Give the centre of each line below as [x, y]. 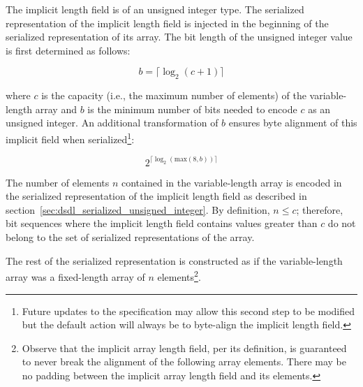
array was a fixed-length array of [75, 276]
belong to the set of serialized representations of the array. [130, 237]
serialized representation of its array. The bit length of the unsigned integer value [179, 37]
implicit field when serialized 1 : [70, 138]
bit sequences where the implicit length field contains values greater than [162, 223]
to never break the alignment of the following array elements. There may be [184, 362]
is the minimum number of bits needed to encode [192, 109]
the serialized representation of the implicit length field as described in [156, 196]
